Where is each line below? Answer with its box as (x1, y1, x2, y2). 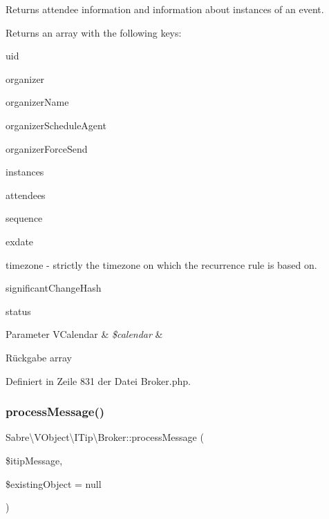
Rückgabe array (6, 350, 72, 364)
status (6, 303, 31, 318)
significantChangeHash (6, 281, 102, 295)
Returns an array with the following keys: (6, 25, 182, 39)
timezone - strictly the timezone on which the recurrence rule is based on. (6, 257, 317, 272)
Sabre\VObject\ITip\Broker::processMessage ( (6, 430, 204, 444)
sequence (6, 211, 43, 225)
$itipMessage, (6, 453, 63, 467)
